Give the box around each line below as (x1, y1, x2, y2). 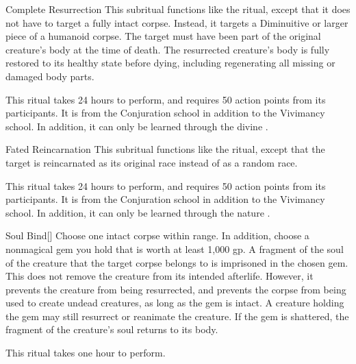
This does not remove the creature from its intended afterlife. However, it (5, 269, 314, 283)
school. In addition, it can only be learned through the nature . (5, 205, 270, 219)
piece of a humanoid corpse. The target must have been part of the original (5, 29, 321, 43)
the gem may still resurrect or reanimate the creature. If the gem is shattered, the (5, 308, 349, 323)
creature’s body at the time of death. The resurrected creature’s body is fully (5, 42, 330, 56)
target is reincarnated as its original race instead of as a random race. (5, 155, 298, 169)
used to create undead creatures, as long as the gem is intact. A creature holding (5, 295, 344, 310)
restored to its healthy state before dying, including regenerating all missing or (5, 56, 335, 70)
